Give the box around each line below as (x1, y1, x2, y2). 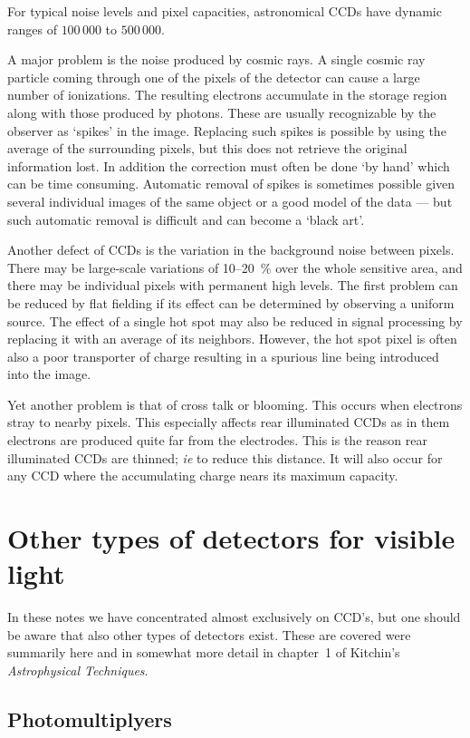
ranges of (7, 19, 57, 38)
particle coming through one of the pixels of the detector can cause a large (7, 67, 420, 86)
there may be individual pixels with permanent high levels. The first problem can (7, 276, 458, 295)
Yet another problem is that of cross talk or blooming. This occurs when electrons (7, 394, 463, 413)
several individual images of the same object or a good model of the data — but (7, 191, 453, 210)
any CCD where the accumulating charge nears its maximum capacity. (7, 466, 398, 485)
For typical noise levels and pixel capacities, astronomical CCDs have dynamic (7, 2, 442, 20)
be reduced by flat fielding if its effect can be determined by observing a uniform (7, 293, 455, 312)
